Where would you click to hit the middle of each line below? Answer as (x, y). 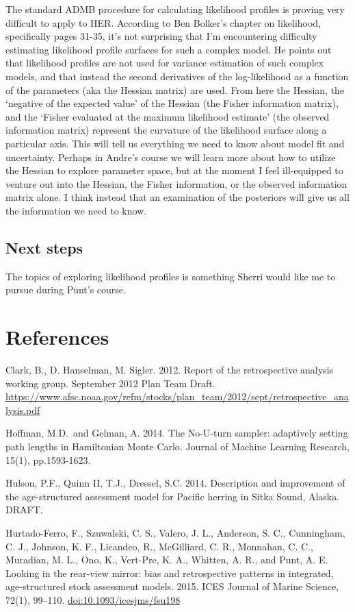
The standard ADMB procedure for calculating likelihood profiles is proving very (175, 9)
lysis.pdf (23, 409)
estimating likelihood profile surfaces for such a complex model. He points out (169, 49)
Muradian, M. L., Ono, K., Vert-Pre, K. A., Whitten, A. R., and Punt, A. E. (167, 560)
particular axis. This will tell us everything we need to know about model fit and (175, 143)
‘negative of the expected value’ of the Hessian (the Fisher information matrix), (172, 103)
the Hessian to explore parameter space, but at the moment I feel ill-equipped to (174, 170)
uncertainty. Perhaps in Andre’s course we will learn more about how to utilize (171, 157)
